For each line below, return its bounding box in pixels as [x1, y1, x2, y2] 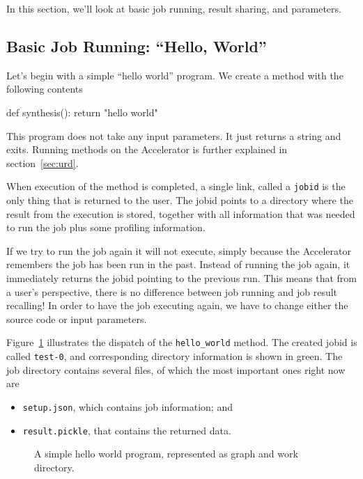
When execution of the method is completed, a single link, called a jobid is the [6, 179, 346, 194]
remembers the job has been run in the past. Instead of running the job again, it [6, 257, 350, 272]
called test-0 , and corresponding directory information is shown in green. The [6, 349, 343, 363]
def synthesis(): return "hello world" [6, 104, 158, 119]
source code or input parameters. [6, 311, 147, 326]
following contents [6, 81, 83, 96]
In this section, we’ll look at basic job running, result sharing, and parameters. [6, 1, 341, 15]
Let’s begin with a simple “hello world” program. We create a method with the [6, 68, 343, 82]
